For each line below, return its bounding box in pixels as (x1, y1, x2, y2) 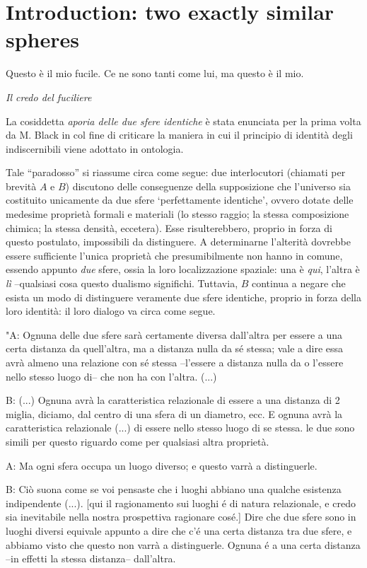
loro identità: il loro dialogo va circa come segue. (6, 303, 216, 318)
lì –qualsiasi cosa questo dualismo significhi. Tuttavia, (6, 276, 238, 291)
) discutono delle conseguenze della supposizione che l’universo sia (65, 178, 351, 193)
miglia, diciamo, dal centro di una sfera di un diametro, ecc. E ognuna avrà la (6, 406, 343, 421)
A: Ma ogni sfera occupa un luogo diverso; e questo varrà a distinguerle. (6, 458, 318, 473)
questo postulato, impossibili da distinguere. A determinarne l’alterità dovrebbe (6, 234, 351, 249)
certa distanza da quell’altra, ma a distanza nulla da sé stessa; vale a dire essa (6, 341, 344, 356)
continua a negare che (252, 276, 346, 291)
